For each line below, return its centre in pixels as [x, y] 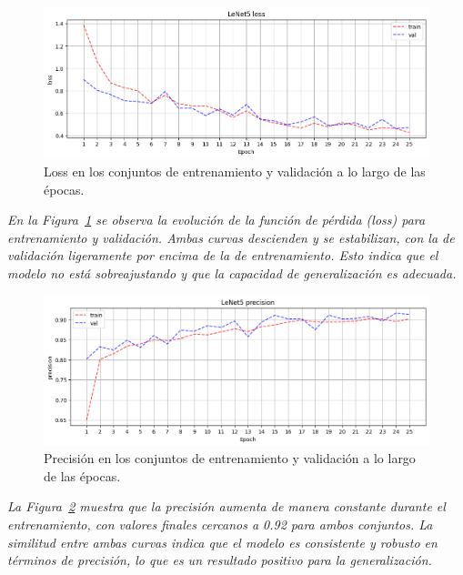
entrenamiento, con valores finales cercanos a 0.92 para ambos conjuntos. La [220, 524]
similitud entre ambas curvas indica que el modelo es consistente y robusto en [222, 542]
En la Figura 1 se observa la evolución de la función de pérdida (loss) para [216, 220]
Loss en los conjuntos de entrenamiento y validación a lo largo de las [235, 171]
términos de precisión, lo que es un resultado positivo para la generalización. [220, 560]
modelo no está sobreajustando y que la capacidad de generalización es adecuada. [232, 273]
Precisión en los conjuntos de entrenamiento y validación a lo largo [230, 458]
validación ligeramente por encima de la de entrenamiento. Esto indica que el [223, 255]
